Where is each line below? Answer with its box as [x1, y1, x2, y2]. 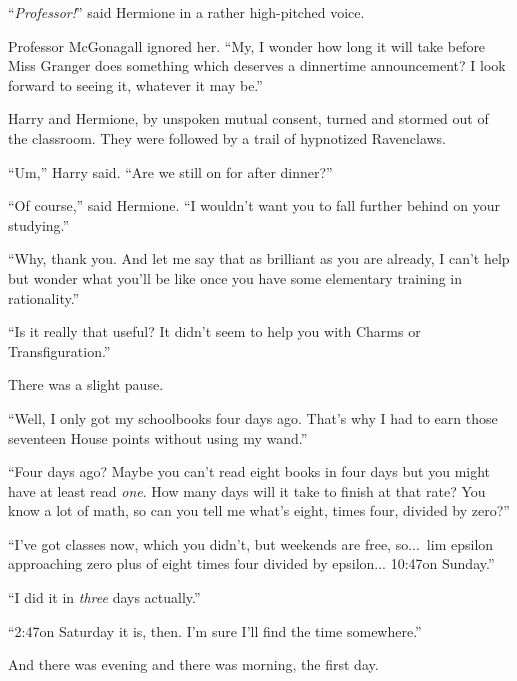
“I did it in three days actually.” [8, 587, 201, 608]
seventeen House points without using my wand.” [8, 427, 308, 448]
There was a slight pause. [8, 374, 164, 395]
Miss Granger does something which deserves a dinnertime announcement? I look [8, 55, 506, 76]
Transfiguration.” [8, 340, 111, 361]
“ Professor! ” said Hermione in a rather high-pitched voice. [8, 2, 365, 22]
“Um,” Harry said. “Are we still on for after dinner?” [8, 161, 333, 182]
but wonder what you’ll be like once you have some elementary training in [8, 267, 463, 288]
